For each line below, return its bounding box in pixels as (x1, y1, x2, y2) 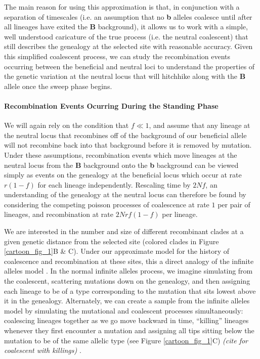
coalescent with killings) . (4, 345, 81, 355)
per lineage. (162, 209, 198, 219)
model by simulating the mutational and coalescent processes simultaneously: (4, 305, 243, 316)
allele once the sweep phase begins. (4, 80, 112, 91)
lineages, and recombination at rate (4, 209, 113, 219)
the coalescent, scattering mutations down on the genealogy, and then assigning (4, 276, 250, 286)
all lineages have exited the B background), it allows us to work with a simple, (4, 21, 248, 32)
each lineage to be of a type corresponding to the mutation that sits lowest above (4, 285, 256, 296)
